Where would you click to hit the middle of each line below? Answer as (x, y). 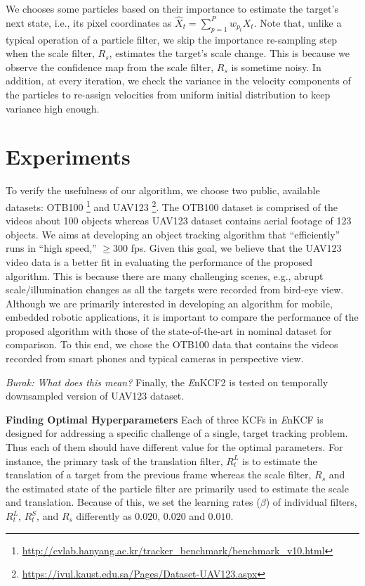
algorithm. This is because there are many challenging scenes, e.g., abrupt (165, 275)
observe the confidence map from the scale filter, (110, 66)
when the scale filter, (50, 53)
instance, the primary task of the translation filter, (114, 460)
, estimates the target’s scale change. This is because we (229, 53)
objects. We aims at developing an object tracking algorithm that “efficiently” (173, 234)
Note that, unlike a (301, 22)
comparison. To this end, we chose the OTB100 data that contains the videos (172, 344)
